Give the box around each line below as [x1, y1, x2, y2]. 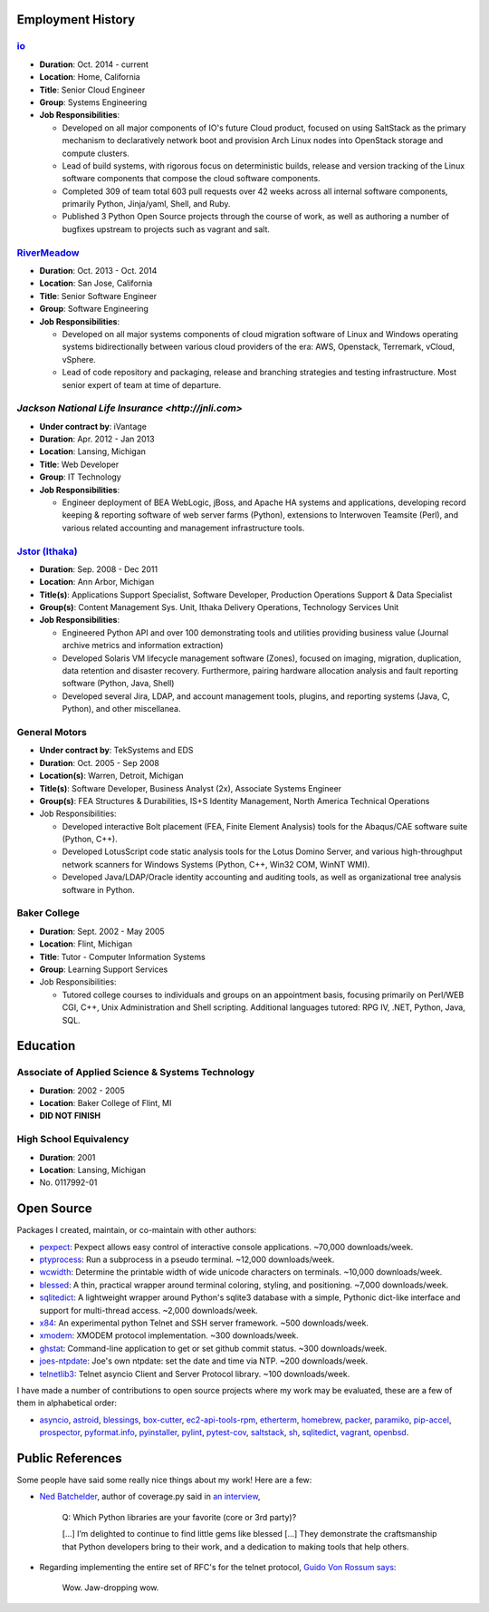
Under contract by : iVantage [39, 421, 147, 432]
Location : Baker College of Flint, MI [39, 1098, 172, 1109]
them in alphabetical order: [16, 1397, 118, 1409]
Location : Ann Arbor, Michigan [39, 577, 155, 588]
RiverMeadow [16, 246, 81, 258]
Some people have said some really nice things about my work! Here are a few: [16, 1474, 312, 1486]
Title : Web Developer [39, 459, 120, 470]
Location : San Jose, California [39, 277, 153, 289]
